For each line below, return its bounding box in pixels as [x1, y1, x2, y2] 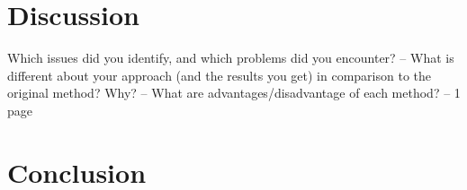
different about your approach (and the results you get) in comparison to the [7, 65, 432, 84]
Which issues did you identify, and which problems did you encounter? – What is [7, 48, 454, 67]
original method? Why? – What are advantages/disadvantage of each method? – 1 [7, 83, 461, 102]
